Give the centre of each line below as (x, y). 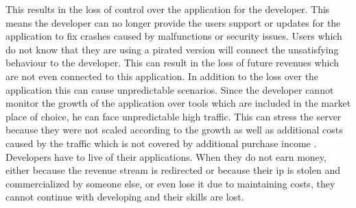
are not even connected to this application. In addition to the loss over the (162, 76)
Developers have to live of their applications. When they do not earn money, (166, 156)
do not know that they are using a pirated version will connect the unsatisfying (172, 49)
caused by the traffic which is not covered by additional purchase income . (161, 143)
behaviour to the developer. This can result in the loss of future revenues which (172, 63)
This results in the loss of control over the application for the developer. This (168, 9)
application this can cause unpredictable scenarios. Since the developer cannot (170, 89)
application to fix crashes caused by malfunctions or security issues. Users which (174, 36)
